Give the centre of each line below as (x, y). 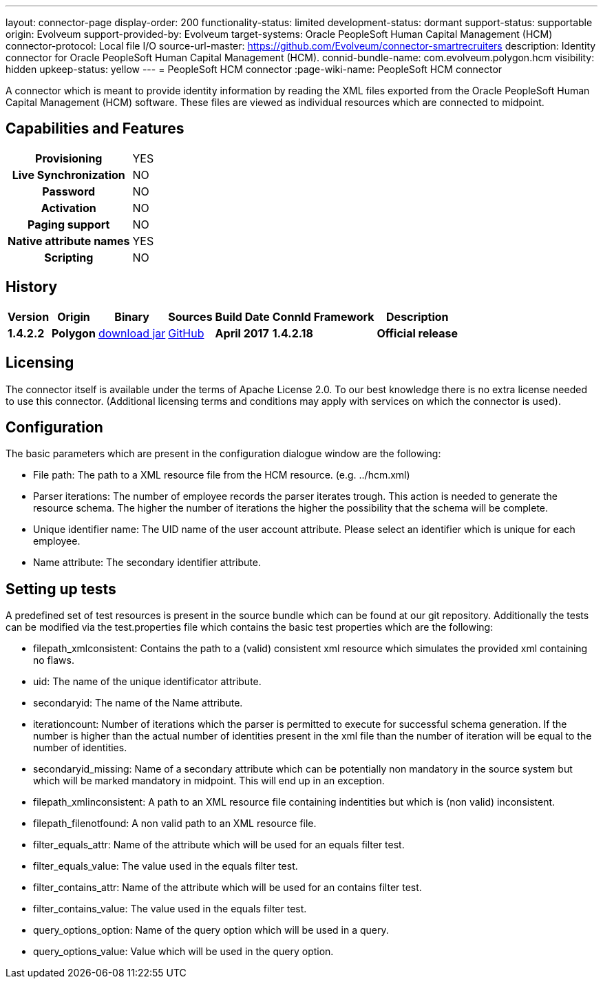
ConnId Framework (323, 316)
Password (69, 191)
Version (29, 316)
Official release (417, 333)
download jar (132, 333)
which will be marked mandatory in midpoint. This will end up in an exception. (209, 781)
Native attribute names (69, 241)
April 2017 (242, 333)
